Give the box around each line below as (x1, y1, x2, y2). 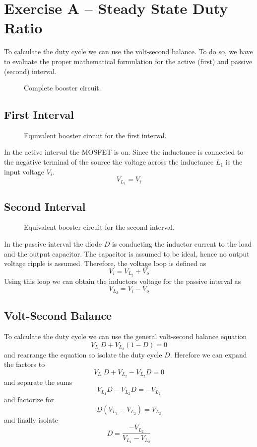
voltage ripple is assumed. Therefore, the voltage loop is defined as (4, 258, 206, 268)
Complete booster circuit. (24, 83, 101, 93)
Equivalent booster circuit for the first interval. (24, 130, 167, 140)
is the (225, 157, 243, 167)
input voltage (4, 166, 44, 177)
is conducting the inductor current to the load (112, 238, 252, 249)
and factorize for (4, 394, 54, 405)
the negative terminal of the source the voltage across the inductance (4, 157, 214, 167)
